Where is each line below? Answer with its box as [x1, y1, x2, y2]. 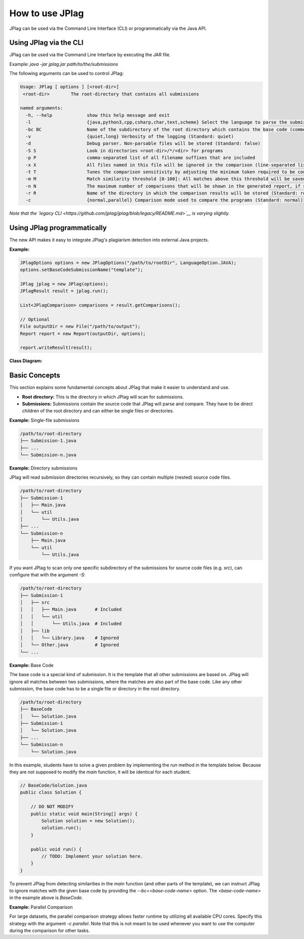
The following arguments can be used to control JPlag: [9, 70, 124, 76]
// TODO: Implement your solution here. [41, 853, 143, 859]
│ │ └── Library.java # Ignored [20, 635, 119, 641]
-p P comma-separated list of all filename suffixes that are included [25, 155, 255, 161]
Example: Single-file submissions [9, 417, 80, 423]
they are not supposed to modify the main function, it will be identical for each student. [9, 769, 191, 775]
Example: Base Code [9, 662, 54, 668]
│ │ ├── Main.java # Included [20, 607, 122, 612]
